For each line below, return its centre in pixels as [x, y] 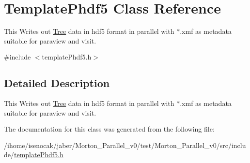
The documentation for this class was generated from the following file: [109, 129]
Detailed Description [57, 83]
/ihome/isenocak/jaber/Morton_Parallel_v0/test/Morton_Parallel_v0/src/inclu [125, 145]
